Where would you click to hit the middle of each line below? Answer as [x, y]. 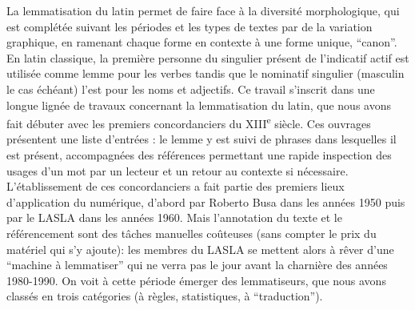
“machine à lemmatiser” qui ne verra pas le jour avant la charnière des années [197, 265]
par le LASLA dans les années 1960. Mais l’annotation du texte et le [174, 217]
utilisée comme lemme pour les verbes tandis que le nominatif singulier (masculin [206, 73]
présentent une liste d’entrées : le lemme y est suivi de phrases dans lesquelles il [202, 139]
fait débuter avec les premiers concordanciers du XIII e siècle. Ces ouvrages [189, 122]
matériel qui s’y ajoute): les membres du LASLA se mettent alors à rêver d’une [200, 249]
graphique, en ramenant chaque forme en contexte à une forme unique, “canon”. [202, 42]
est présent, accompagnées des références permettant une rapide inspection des [199, 155]
